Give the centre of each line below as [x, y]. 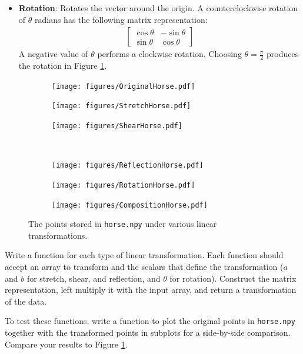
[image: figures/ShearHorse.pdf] [117, 126]
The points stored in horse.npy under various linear [123, 224]
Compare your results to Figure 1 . [66, 344]
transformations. [58, 235]
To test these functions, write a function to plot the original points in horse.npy [150, 321]
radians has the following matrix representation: [121, 19]
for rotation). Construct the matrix [233, 278]
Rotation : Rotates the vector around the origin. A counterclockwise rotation [158, 8]
